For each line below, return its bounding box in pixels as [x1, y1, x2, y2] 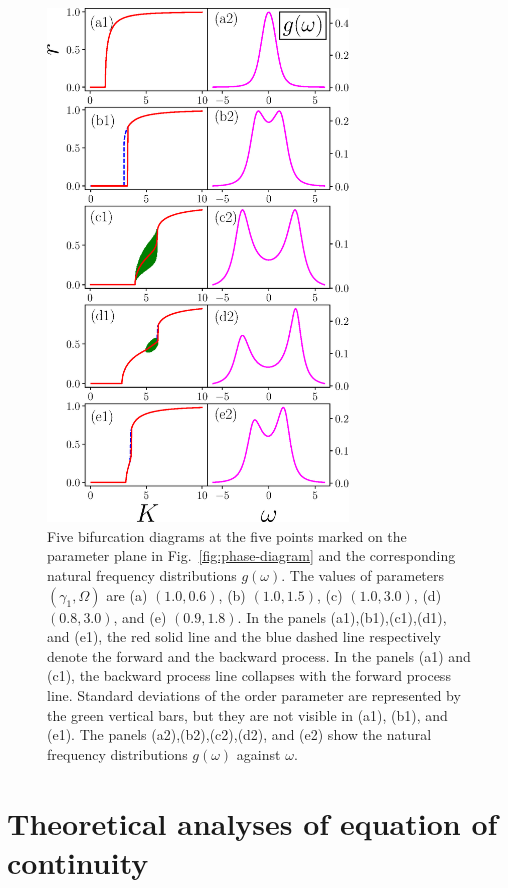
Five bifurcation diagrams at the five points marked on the [47, 525, 407, 546]
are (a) [106, 584, 148, 605]
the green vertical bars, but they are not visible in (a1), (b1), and [47, 704, 448, 725]
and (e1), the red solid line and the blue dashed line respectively [47, 626, 441, 647]
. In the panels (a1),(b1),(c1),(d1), [237, 606, 447, 627]
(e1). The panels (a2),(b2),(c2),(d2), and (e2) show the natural [47, 724, 432, 745]
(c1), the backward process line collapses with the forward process [47, 665, 451, 686]
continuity [7, 841, 149, 882]
